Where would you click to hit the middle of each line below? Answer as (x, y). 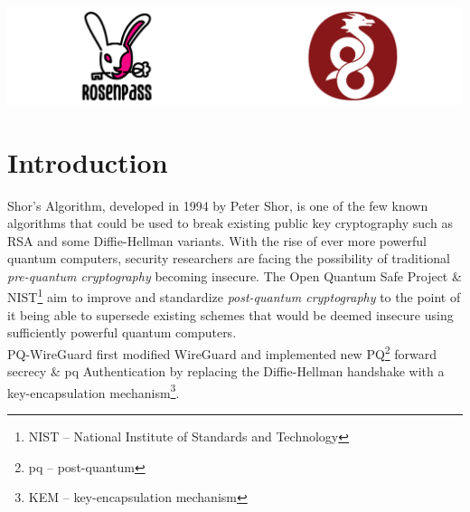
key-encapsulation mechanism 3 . (94, 391)
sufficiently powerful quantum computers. (122, 332)
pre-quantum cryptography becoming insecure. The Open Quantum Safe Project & (235, 275)
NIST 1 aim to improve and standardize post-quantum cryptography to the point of (234, 296)
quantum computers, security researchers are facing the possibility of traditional (229, 258)
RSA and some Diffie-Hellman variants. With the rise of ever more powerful (217, 240)
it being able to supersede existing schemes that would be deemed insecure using (230, 314)
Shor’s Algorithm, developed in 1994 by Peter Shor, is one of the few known (218, 205)
